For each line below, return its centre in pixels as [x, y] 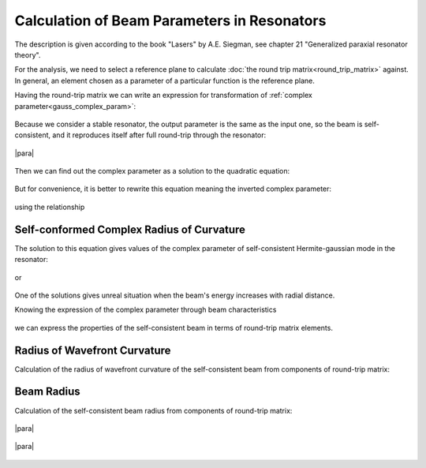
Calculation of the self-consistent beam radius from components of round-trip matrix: [153, 410]
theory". [28, 54]
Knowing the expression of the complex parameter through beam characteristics [146, 310]
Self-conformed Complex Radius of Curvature [130, 229]
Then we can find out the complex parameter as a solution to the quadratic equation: [152, 171]
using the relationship [50, 207]
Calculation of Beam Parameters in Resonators [170, 21]
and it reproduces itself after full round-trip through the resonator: [159, 135]
